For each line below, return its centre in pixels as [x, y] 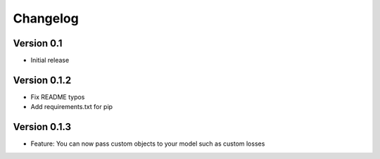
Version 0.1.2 [42, 80]
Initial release [50, 61]
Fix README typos [58, 97]
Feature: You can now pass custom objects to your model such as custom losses [148, 144]
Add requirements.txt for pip [71, 107]
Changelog [46, 18]
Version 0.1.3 [42, 127]
